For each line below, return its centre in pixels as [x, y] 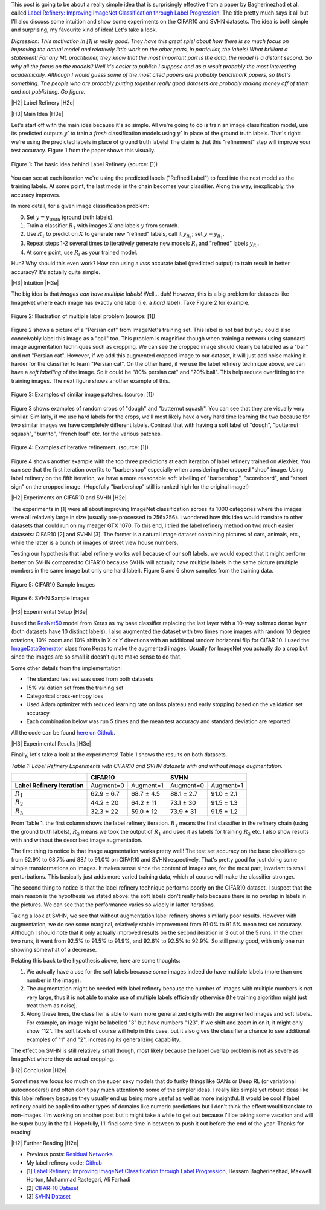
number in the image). [54, 980]
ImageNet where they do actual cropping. [63, 1059]
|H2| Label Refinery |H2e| [43, 103]
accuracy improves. [36, 195]
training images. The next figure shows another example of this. [91, 380]
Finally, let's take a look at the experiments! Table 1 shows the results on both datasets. [119, 755]
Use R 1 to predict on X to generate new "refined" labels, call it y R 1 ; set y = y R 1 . [125, 235]
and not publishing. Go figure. [48, 91]
